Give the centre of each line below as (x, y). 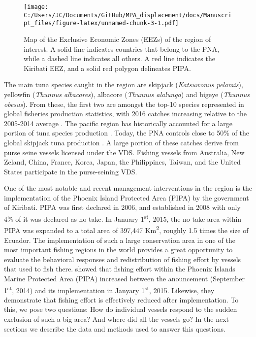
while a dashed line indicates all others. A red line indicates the (119, 58)
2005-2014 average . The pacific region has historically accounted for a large (118, 123)
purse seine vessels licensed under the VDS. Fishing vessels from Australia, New (124, 152)
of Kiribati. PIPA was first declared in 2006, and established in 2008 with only (122, 207)
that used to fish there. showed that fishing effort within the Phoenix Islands (120, 269)
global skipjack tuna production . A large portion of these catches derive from (121, 142)
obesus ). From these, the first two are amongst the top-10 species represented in (124, 104)
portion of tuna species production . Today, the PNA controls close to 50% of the (127, 133)
